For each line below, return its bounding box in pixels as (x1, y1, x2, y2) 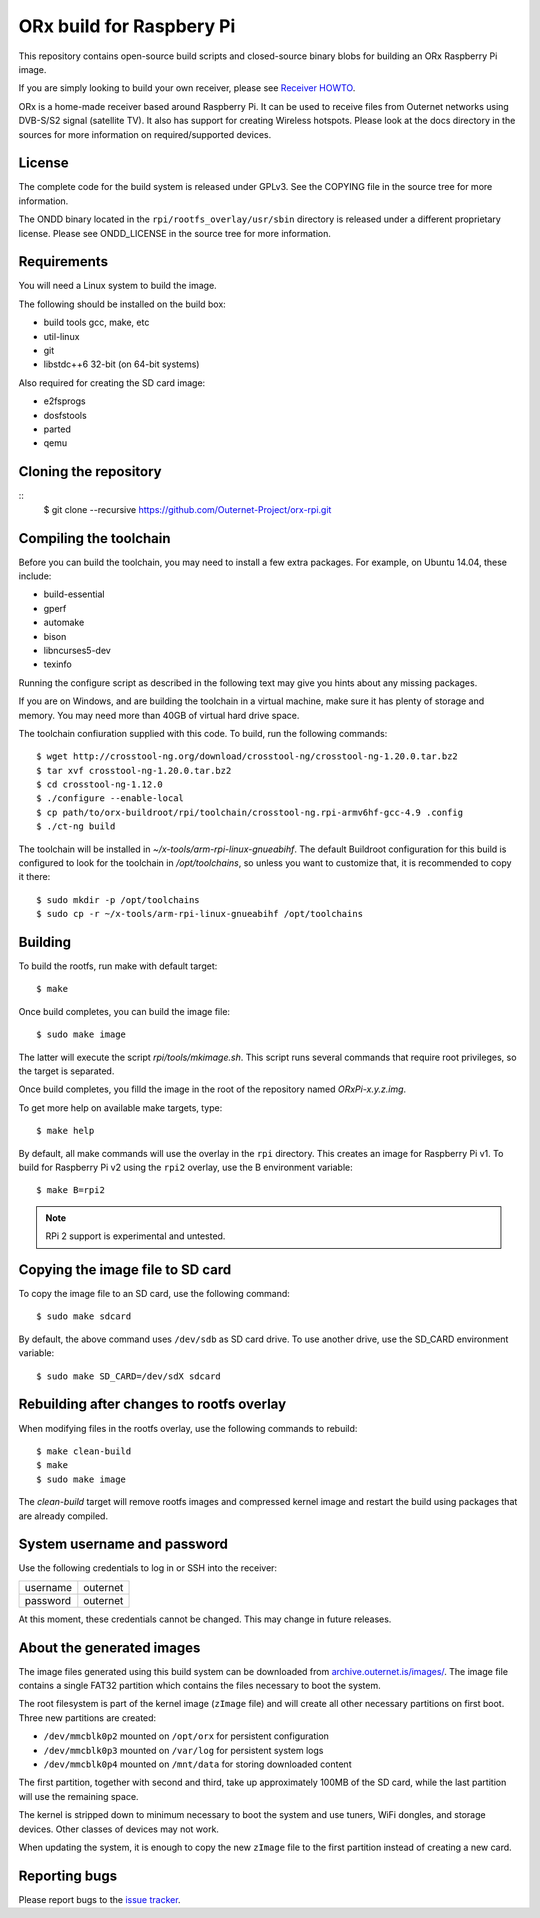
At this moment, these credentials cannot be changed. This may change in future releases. (18, 1613, 392, 1625)
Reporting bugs (18, 1867, 118, 1884)
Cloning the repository (18, 463, 162, 480)
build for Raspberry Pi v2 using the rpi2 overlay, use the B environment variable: (18, 1161, 354, 1173)
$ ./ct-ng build (36, 821, 116, 832)
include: (18, 570, 52, 582)
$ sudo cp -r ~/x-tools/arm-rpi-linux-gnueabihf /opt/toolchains (36, 908, 364, 920)
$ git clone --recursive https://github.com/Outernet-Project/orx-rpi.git (43, 503, 332, 515)
